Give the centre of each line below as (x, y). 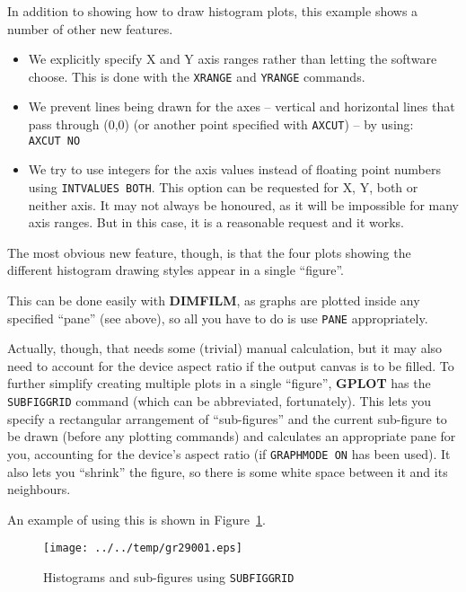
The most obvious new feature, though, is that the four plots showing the (209, 252)
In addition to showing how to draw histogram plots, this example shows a (213, 11)
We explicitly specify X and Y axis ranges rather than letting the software (233, 59)
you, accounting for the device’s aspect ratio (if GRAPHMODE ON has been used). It (229, 453)
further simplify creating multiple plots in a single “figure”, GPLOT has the (219, 383)
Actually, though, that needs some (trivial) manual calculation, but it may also (225, 348)
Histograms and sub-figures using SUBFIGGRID (169, 576)
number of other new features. (90, 28)
